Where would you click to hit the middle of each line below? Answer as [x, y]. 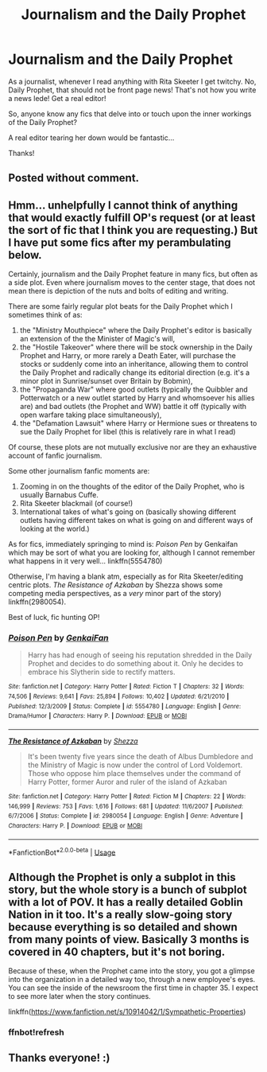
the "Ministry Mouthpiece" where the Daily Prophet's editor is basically [136, 330]
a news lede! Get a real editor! [57, 98]
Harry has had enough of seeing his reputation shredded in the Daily [140, 655]
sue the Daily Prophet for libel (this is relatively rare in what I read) [128, 432]
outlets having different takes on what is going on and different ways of [136, 520]
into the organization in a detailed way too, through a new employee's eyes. [132, 980]
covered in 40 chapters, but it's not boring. [117, 951]
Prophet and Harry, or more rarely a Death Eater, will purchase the [128, 356]
